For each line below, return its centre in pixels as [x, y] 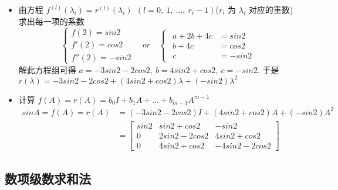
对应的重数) [271, 9]
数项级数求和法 [48, 178]
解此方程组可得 [47, 69]
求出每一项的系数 [51, 21]
